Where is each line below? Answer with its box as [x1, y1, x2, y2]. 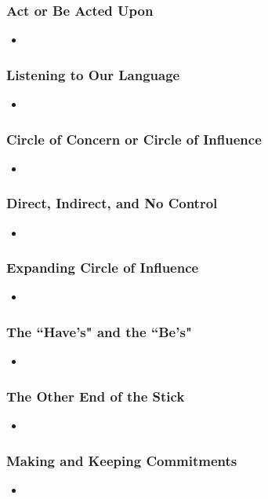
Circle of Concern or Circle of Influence [6, 129, 262, 149]
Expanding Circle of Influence [6, 258, 199, 277]
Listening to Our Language [6, 64, 180, 84]
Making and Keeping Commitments [6, 450, 237, 470]
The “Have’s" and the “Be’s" [6, 321, 192, 341]
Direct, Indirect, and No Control [6, 193, 218, 213]
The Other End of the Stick [6, 386, 185, 405]
